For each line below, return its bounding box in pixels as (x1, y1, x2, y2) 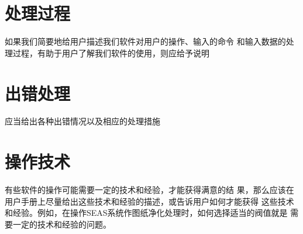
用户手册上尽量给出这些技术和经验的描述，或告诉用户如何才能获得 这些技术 (5, 195, 294, 207)
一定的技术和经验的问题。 (12, 218, 111, 230)
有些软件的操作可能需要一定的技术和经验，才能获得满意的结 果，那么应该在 (5, 184, 294, 196)
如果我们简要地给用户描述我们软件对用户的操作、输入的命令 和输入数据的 (5, 35, 286, 48)
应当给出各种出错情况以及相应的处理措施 (5, 115, 160, 127)
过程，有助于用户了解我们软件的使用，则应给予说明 (12, 46, 209, 59)
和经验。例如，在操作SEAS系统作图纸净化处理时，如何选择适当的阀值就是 (5, 206, 288, 219)
